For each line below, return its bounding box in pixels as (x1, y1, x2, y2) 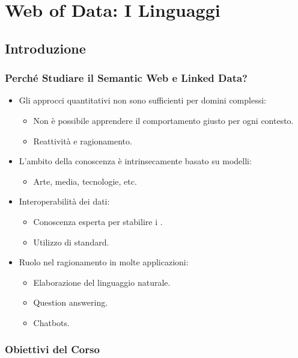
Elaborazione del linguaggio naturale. (33, 276, 171, 288)
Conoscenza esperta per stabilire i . (33, 215, 163, 227)
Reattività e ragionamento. (33, 134, 132, 147)
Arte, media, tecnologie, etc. (33, 174, 137, 187)
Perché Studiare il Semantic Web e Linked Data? (5, 70, 248, 85)
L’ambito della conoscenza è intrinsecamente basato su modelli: (19, 155, 252, 167)
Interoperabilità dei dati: (19, 195, 110, 208)
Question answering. (33, 296, 108, 309)
